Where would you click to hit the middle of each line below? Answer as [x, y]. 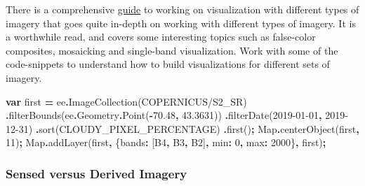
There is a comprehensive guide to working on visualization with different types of [182, 9]
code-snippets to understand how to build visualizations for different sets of [168, 64]
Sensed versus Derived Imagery [97, 173]
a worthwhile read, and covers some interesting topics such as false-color [161, 37]
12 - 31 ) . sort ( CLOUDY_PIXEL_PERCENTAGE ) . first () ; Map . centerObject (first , [182, 128]
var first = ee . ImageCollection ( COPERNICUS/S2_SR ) [126, 101]
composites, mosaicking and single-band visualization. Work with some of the [172, 50]
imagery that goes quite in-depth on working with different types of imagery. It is [181, 23]
